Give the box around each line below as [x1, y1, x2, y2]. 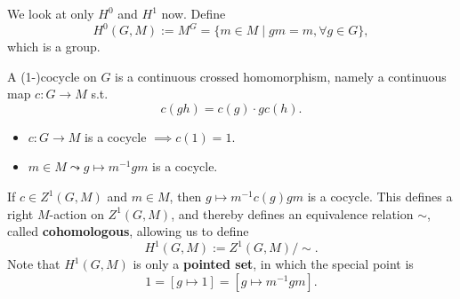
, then [169, 187, 202, 206]
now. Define [161, 4, 226, 22]
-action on [49, 204, 104, 223]
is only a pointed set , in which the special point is [133, 255, 414, 273]
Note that [7, 255, 61, 273]
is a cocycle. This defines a [307, 187, 453, 206]
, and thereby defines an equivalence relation [171, 204, 414, 223]
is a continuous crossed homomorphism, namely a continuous [115, 67, 447, 85]
